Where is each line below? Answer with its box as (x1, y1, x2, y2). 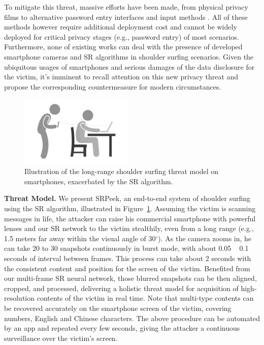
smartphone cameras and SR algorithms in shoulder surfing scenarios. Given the (4, 51, 254, 62)
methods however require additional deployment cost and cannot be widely (4, 21, 237, 32)
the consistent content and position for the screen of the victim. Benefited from (4, 263, 250, 273)
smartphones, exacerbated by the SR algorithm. (24, 176, 173, 186)
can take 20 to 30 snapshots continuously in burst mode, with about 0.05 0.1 (4, 243, 249, 253)
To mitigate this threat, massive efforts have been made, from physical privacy (4, 2, 248, 12)
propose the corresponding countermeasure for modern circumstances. (4, 81, 221, 92)
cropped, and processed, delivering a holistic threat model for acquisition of (4, 282, 239, 293)
